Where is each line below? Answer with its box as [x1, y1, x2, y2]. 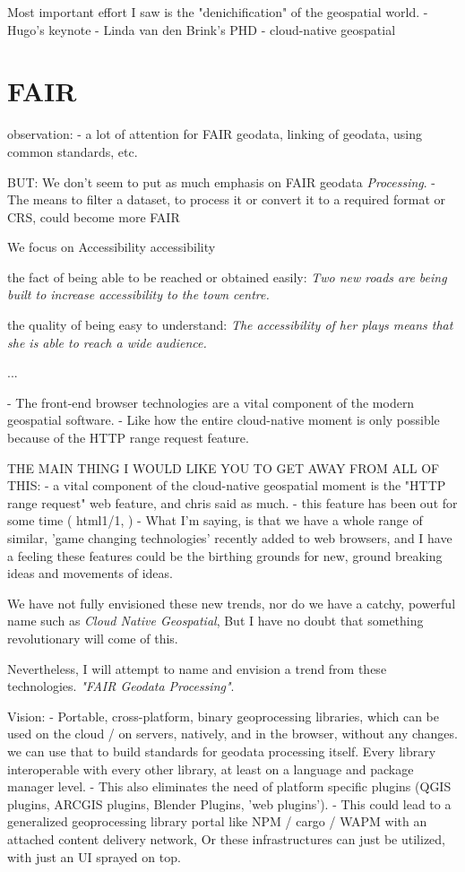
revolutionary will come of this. [7, 628, 178, 647]
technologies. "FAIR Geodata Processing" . [7, 677, 235, 695]
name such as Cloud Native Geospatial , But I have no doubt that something [7, 611, 424, 630]
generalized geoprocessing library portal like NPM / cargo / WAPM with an [7, 812, 427, 831]
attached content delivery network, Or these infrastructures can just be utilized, [7, 829, 445, 848]
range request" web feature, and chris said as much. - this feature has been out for [7, 493, 458, 512]
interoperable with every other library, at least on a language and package [7, 759, 414, 778]
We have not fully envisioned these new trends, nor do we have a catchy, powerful [7, 593, 456, 612]
